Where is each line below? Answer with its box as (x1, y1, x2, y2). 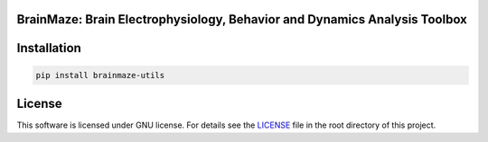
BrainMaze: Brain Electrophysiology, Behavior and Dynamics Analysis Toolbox (16, 12, 467, 27)
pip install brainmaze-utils (35, 70, 165, 80)
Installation (16, 40, 81, 56)
